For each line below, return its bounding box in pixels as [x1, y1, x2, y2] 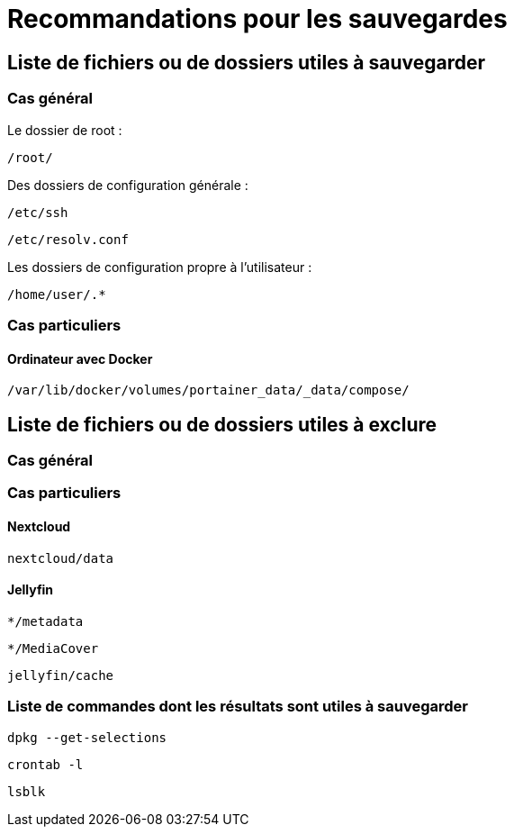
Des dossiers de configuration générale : [7, 177, 248, 193]
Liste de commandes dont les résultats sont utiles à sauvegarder [7, 697, 468, 716]
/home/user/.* [7, 286, 106, 302]
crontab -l [7, 757, 84, 772]
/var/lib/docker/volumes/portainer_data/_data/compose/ [7, 383, 410, 398]
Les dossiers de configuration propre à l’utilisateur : [7, 258, 312, 275]
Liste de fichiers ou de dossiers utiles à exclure [7, 412, 437, 436]
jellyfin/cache [7, 667, 114, 683]
